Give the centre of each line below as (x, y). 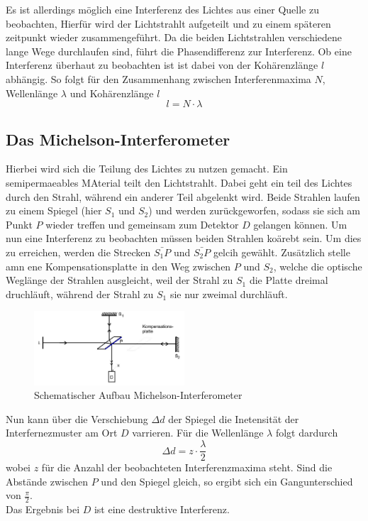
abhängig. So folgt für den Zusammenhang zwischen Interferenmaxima (158, 78)
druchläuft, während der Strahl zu (80, 294)
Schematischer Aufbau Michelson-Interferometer (138, 395)
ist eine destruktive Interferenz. (162, 509)
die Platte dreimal (289, 280)
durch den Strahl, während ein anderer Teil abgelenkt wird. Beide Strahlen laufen (183, 196)
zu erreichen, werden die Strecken (78, 252)
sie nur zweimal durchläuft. (229, 294)
